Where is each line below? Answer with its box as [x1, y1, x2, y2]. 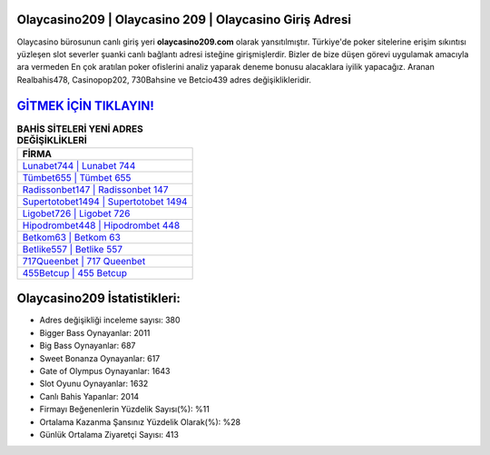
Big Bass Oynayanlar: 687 [39, 341, 136, 351]
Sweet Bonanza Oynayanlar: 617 [39, 352, 161, 363]
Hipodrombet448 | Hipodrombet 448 [22, 219, 181, 232]
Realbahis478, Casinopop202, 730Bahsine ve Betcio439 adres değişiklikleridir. [16, 74, 312, 85]
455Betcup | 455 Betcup [22, 266, 127, 279]
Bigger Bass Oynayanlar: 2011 [39, 327, 151, 338]
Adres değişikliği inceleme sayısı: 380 [39, 314, 181, 326]
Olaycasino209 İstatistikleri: [16, 291, 181, 306]
